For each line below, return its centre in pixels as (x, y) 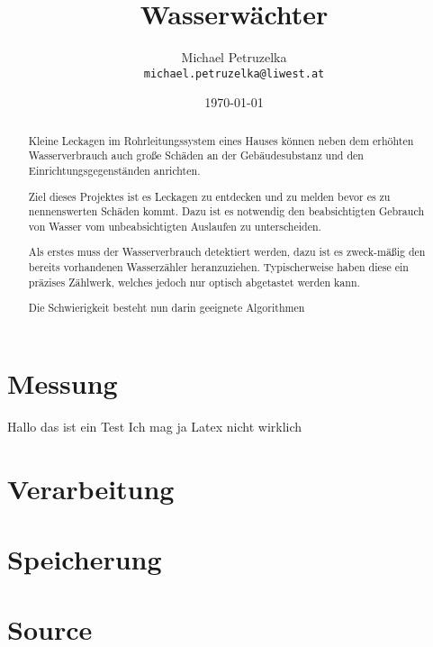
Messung (63, 383)
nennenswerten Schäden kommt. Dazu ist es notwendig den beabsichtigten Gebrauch (226, 211)
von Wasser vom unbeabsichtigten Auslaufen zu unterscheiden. (175, 226)
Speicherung (85, 559)
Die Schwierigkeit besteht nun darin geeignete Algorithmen (167, 308)
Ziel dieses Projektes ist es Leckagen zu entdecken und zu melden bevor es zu (209, 196)
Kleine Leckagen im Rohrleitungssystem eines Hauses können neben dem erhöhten (221, 140)
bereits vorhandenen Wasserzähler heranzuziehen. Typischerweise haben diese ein (218, 267)
